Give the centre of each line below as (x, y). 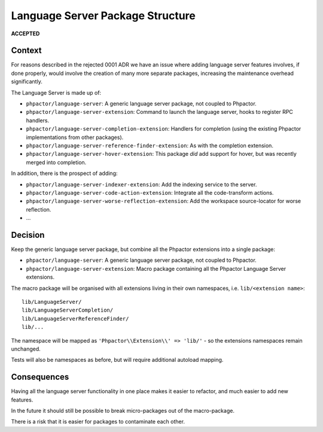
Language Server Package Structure (103, 16)
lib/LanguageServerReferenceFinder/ (75, 318)
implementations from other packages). (75, 137)
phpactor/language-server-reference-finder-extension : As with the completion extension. (150, 145)
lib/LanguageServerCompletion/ (68, 310)
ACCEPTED (25, 34)
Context (26, 51)
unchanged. (26, 349)
